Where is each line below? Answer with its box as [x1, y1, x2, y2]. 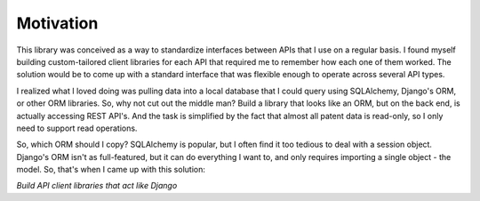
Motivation [16, 13, 99, 33]
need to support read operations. [16, 123, 138, 133]
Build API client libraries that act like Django [16, 181, 178, 191]
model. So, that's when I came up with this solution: [16, 165, 206, 175]
